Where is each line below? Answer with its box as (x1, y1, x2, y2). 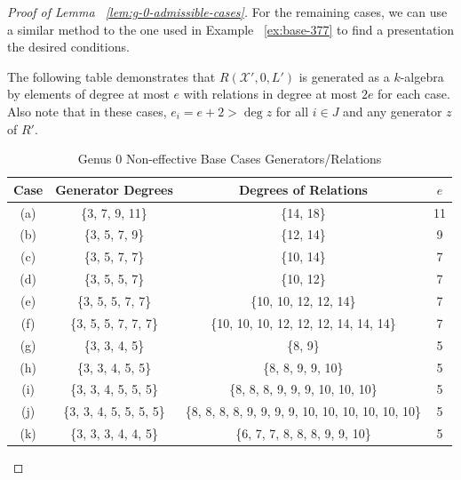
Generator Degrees (55, 180, 173, 198)
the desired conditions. (7, 37, 130, 56)
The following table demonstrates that (7, 67, 216, 85)
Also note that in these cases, (7, 101, 167, 120)
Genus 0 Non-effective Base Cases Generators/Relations (77, 149, 382, 168)
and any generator (343, 101, 442, 120)
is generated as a (298, 67, 390, 85)
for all (275, 101, 309, 120)
